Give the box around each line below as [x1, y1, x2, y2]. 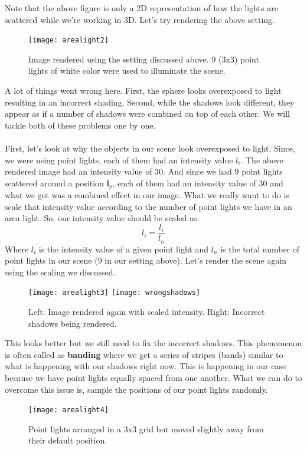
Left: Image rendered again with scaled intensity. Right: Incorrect [28, 305, 265, 317]
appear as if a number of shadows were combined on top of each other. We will [5, 107, 290, 120]
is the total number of [220, 242, 300, 255]
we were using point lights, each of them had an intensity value [5, 153, 233, 166]
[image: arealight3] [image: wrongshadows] [28, 288, 201, 297]
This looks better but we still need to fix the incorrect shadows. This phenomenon [5, 337, 302, 349]
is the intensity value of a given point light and [38, 242, 208, 255]
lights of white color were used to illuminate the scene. [28, 64, 226, 77]
